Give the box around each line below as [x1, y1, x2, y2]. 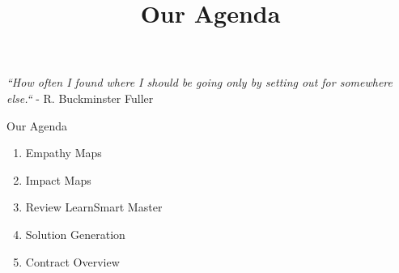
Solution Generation [25, 225, 125, 242]
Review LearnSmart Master [25, 198, 163, 215]
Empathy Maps [25, 144, 102, 161]
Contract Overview [25, 253, 120, 270]
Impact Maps [25, 171, 91, 188]
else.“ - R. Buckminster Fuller [6, 89, 154, 106]
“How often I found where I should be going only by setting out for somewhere [6, 74, 393, 91]
